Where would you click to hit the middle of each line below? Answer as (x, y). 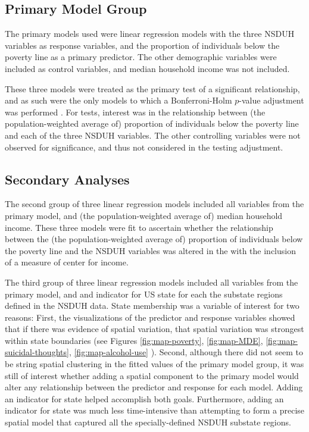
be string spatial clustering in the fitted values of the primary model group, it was (154, 364)
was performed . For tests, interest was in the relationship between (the (135, 112)
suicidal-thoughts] (37, 352)
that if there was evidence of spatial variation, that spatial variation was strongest (154, 329)
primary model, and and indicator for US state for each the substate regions (144, 294)
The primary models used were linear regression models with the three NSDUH (150, 34)
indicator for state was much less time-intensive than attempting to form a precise (155, 410)
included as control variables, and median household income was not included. (147, 68)
